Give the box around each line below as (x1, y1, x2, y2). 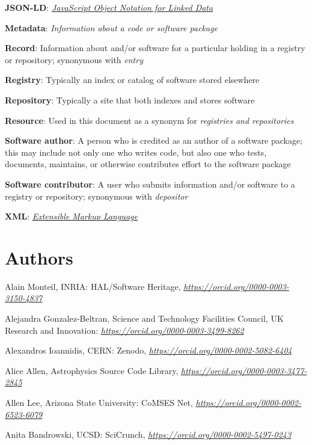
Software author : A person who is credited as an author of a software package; (5, 134, 303, 147)
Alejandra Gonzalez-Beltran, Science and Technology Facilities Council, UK (5, 312, 284, 325)
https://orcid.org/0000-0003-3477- (181, 364, 307, 376)
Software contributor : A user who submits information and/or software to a (5, 177, 295, 190)
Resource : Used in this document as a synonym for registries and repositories (5, 114, 294, 126)
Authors (5, 245, 73, 269)
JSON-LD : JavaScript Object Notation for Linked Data (5, 1, 213, 13)
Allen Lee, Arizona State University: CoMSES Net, (5, 396, 193, 408)
